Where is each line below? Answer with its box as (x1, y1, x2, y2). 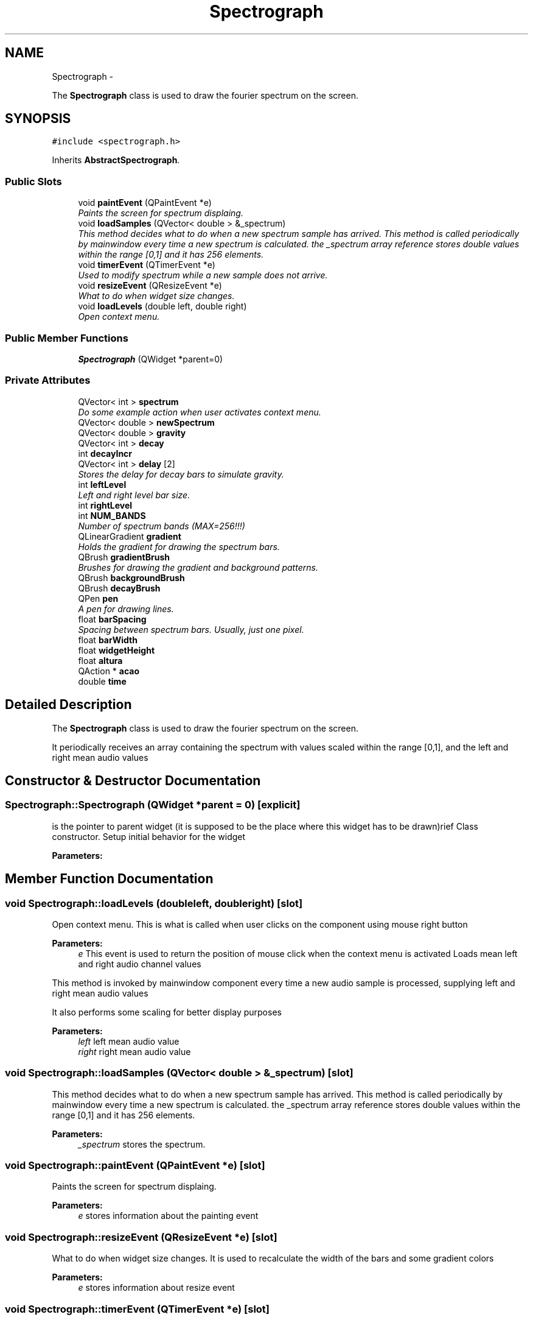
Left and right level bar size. (78, 489, 190, 500)
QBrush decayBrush (78, 582, 161, 593)
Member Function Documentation (5, 871, 214, 887)
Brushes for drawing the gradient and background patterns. (78, 562, 318, 573)
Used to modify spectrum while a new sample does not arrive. (78, 270, 328, 281)
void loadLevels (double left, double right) (78, 301, 247, 312)
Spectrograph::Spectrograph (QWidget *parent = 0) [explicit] (5, 799, 301, 811)
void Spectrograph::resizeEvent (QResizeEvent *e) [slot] (5, 1230, 277, 1243)
